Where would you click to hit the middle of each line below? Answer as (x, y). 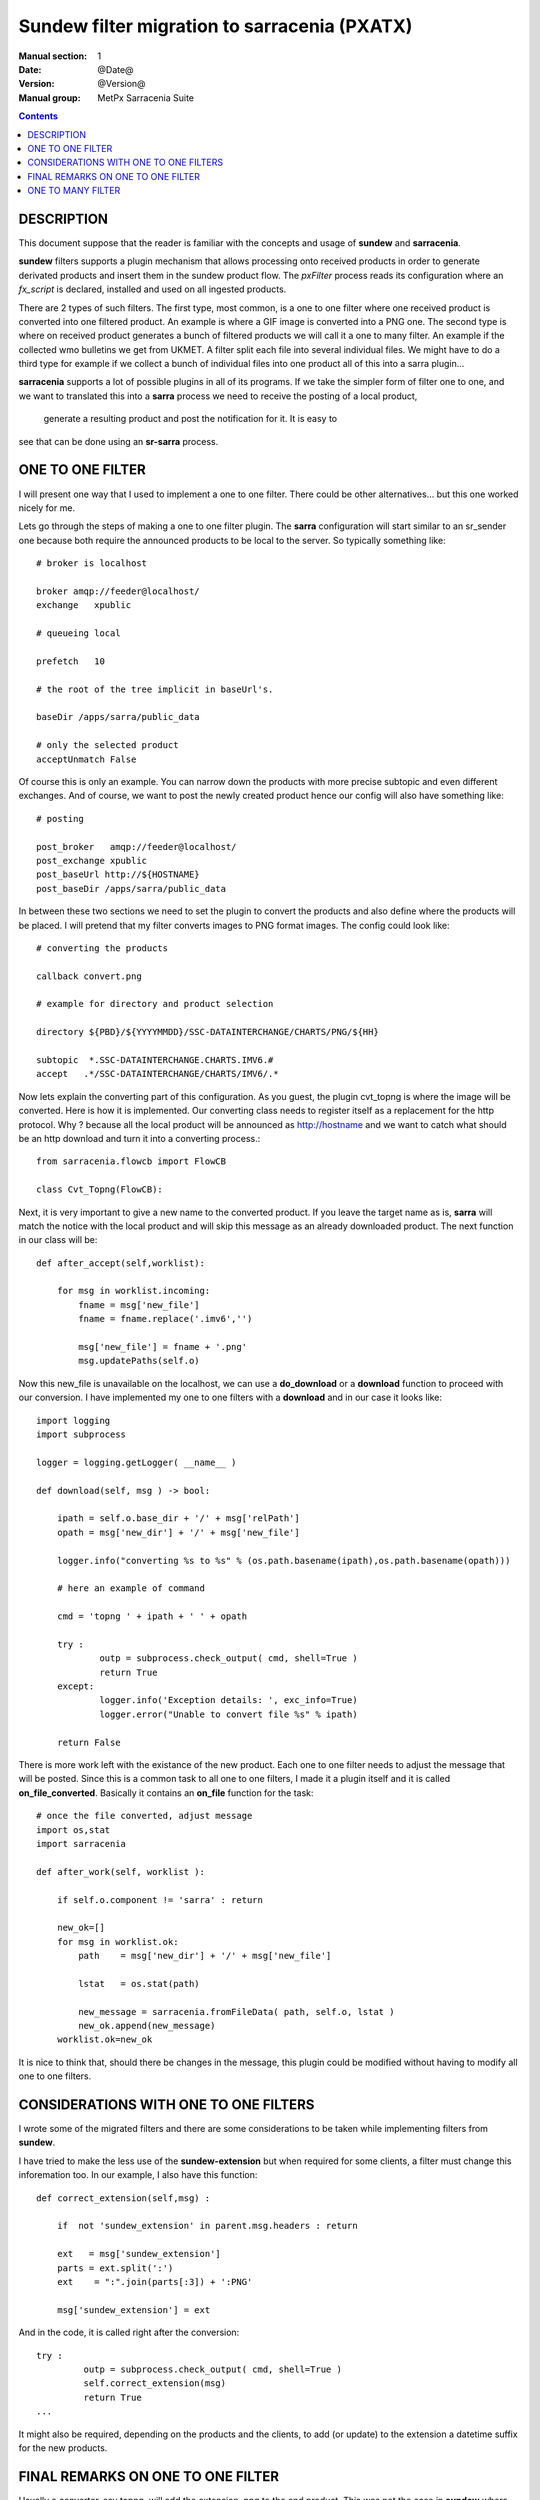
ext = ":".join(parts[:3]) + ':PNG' (154, 2281)
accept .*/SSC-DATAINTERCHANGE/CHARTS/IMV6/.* (157, 1074)
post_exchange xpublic (92, 860)
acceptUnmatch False (86, 759)
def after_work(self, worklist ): (120, 1871)
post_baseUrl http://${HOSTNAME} (118, 874)
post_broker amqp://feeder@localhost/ (136, 846)
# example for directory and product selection (155, 1004)
